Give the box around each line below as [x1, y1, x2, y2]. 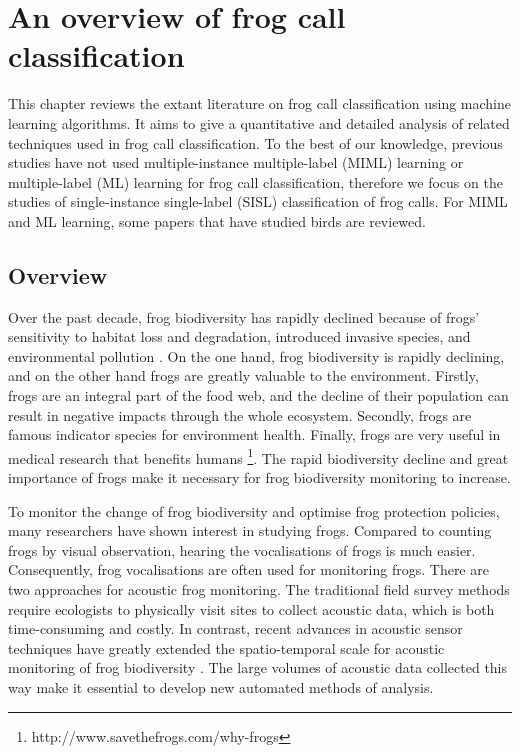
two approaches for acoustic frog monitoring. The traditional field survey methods [8, 579, 510, 600]
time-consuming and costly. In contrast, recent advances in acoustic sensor [8, 618, 463, 639]
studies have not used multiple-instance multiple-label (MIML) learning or [8, 152, 464, 173]
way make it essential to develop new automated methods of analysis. [8, 677, 434, 698]
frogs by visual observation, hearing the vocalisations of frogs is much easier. [8, 539, 476, 560]
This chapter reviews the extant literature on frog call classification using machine [8, 93, 512, 114]
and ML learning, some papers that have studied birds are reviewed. [8, 210, 426, 231]
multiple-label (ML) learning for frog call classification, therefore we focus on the [8, 171, 503, 192]
